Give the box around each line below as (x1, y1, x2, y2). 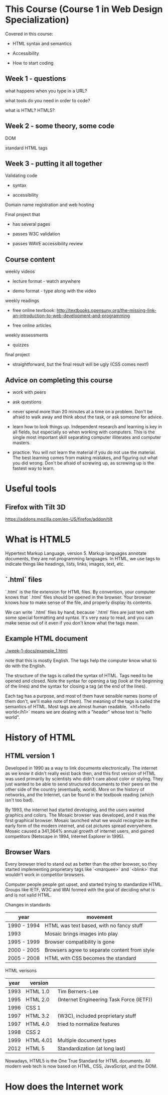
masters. (12, 440, 31, 445)
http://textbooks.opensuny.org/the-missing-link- (56, 307, 156, 314)
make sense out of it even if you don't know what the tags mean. (5, 619, 139, 625)
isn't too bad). (5, 797, 34, 803)
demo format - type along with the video (12, 288, 96, 294)
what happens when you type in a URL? (5, 88, 87, 94)
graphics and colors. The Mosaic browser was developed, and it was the (5, 812, 155, 818)
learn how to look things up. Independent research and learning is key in (12, 424, 162, 429)
